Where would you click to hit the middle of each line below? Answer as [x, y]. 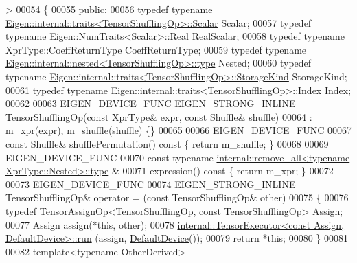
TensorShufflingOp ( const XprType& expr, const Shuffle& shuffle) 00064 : [159, 116]
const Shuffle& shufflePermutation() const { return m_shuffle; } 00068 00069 [167, 143]
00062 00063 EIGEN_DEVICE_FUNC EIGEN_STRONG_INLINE [151, 103]
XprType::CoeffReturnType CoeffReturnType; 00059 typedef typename [156, 49]
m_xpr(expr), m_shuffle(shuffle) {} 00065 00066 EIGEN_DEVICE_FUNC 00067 [178, 130]
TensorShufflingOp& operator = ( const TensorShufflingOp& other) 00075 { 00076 [177, 197]
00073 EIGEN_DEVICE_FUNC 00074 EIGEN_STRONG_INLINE [151, 184]
